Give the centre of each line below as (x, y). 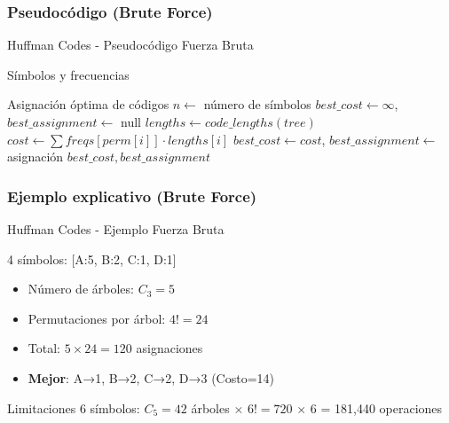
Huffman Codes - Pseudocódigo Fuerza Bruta (130, 45)
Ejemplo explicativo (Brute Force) (132, 196)
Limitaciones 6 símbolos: (74, 407)
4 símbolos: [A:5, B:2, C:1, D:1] (92, 258)
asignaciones (169, 348)
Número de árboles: (81, 289)
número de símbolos (257, 104)
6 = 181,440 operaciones (376, 407)
